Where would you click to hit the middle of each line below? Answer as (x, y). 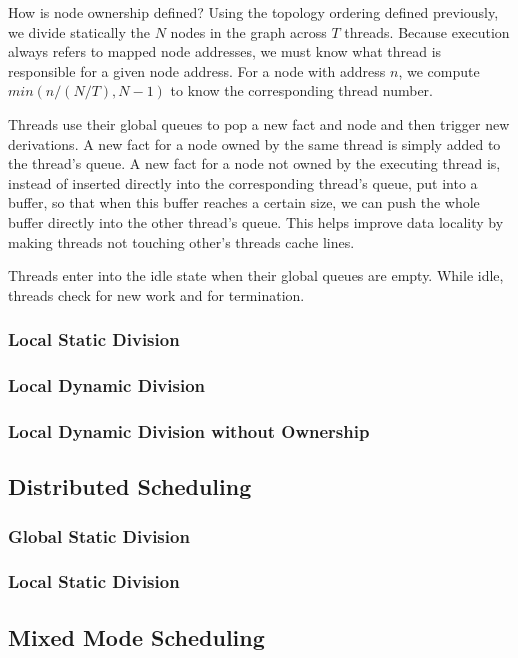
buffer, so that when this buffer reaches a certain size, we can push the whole (244, 202)
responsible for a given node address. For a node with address (197, 70)
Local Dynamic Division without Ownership (189, 430)
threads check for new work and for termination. (156, 294)
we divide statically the (79, 31)
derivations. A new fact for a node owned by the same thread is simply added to (254, 143)
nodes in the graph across (248, 31)
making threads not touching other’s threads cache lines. (181, 241)
